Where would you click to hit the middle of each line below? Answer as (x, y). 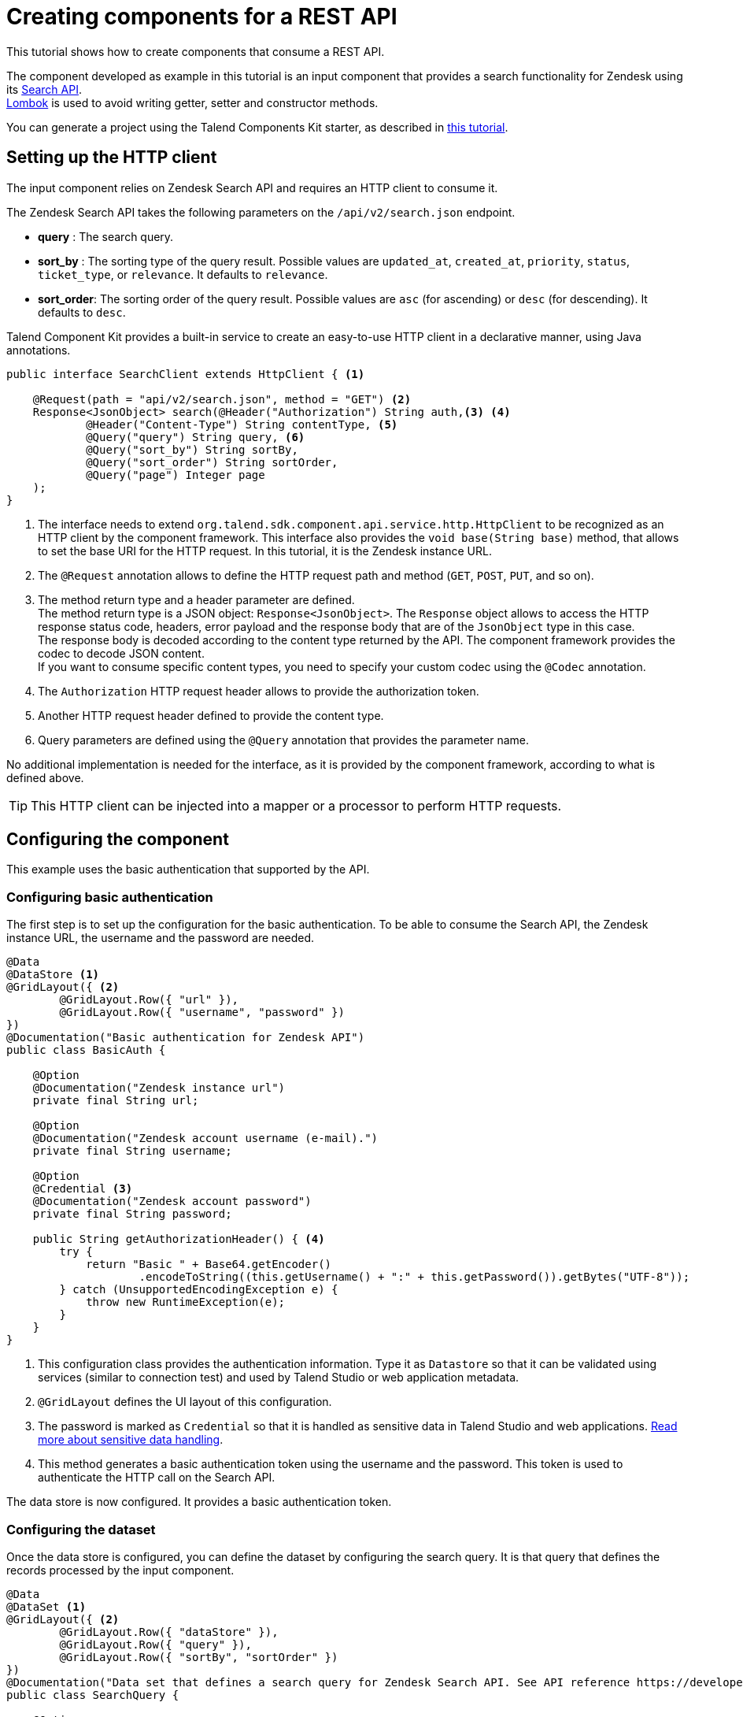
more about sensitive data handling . (131, 1440)
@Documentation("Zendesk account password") (172, 1202)
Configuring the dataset (81, 1529)
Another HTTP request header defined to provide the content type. (211, 715)
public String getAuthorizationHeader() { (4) (179, 1239)
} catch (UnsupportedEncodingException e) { (199, 1290)
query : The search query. (106, 236)
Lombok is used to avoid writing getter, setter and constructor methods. (192, 102)
